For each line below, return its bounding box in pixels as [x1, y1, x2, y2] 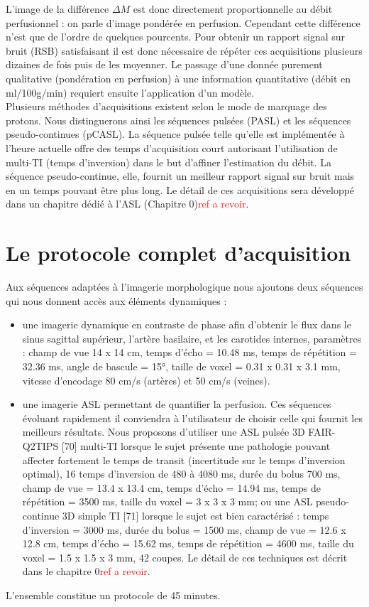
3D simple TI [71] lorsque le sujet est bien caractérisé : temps [62, 507, 329, 522]
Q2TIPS [22, 438, 59, 453]
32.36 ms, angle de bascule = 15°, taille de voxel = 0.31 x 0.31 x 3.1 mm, [22, 359, 341, 373]
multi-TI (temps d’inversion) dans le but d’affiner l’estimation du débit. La [6, 154, 332, 169]
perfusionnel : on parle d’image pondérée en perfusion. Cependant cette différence [6, 15, 360, 30]
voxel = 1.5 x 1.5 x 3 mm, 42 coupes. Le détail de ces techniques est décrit [22, 549, 348, 564]
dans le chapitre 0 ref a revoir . [22, 564, 150, 579]
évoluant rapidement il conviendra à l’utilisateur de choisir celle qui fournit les [22, 410, 363, 425]
